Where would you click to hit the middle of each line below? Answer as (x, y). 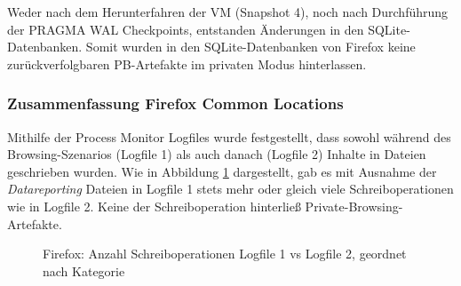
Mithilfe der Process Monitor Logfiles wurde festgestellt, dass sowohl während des (229, 136)
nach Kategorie (84, 270)
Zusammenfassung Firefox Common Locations (175, 103)
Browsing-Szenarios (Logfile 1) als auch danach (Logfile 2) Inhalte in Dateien (217, 154)
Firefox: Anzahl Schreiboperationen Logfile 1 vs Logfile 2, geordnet (225, 254)
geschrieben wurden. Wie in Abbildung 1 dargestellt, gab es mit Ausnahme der (222, 171)
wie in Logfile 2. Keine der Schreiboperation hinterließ (154, 206)
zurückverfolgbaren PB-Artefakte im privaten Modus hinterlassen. (187, 64)
